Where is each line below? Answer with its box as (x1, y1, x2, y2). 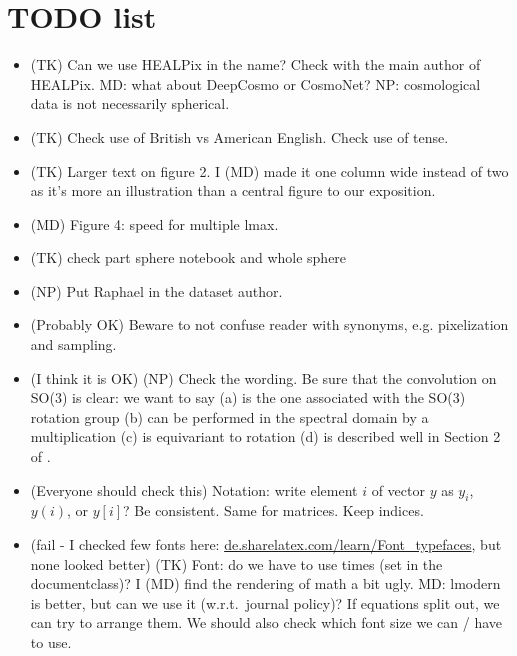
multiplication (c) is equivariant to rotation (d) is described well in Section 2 (30, 426, 501, 447)
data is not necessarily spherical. (30, 93, 230, 114)
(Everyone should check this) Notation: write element (30, 479, 358, 500)
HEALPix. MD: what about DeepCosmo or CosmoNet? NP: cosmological (30, 73, 481, 94)
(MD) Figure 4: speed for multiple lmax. (30, 213, 279, 234)
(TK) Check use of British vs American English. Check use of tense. (30, 126, 449, 147)
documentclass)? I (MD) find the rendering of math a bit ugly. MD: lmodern (30, 573, 501, 594)
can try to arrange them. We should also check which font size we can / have (30, 612, 503, 633)
